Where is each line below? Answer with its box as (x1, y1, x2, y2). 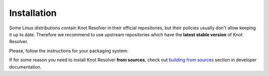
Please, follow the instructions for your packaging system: (9, 48, 129, 54)
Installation (9, 7, 57, 18)
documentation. (9, 64, 42, 70)
